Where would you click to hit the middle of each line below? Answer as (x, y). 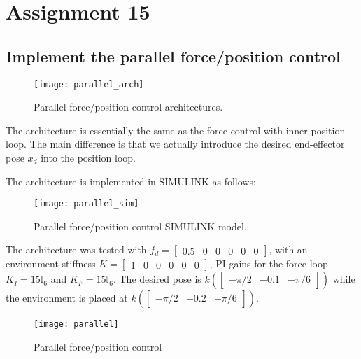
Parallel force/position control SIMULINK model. (140, 226)
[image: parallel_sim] (86, 204)
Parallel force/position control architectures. (128, 107)
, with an (288, 249)
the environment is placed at (67, 298)
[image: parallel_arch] (89, 84)
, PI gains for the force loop (269, 263)
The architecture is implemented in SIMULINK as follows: (131, 181)
